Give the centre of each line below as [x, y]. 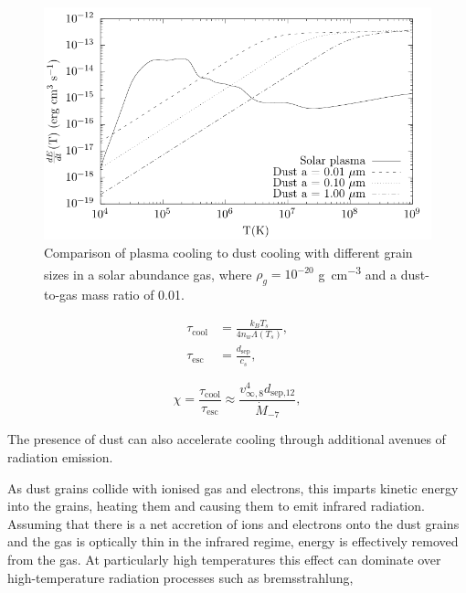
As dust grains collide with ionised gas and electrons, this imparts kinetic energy [233, 487]
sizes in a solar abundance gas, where [148, 274]
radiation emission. [60, 457]
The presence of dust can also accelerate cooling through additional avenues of [227, 439]
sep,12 [283, 393]
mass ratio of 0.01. [133, 295]
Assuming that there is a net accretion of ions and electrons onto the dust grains [233, 523]
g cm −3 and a [358, 272]
